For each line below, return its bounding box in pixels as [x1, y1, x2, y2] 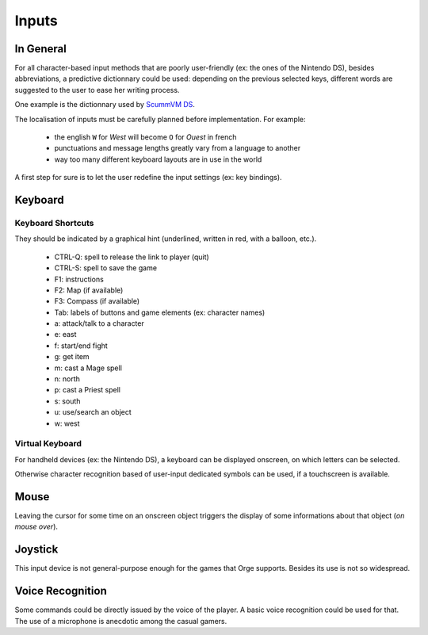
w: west [54, 419, 80, 428]
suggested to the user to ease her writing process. [14, 85, 180, 94]
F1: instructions [54, 274, 105, 284]
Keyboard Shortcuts [14, 217, 94, 228]
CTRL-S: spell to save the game [54, 263, 158, 273]
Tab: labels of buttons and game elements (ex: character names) [54, 308, 266, 317]
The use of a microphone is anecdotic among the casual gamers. [14, 616, 227, 625]
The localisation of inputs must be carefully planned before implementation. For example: [14, 114, 306, 124]
